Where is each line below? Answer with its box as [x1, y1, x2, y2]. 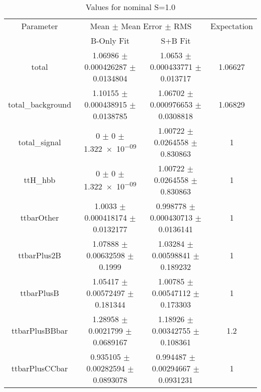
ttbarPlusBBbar [11, 325, 68, 336]
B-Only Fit [90, 35, 130, 46]
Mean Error [121, 20, 163, 32]
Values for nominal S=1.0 [85, 1, 176, 13]
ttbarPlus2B [18, 249, 61, 261]
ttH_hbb [24, 174, 56, 185]
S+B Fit [161, 35, 191, 46]
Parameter [21, 20, 58, 32]
